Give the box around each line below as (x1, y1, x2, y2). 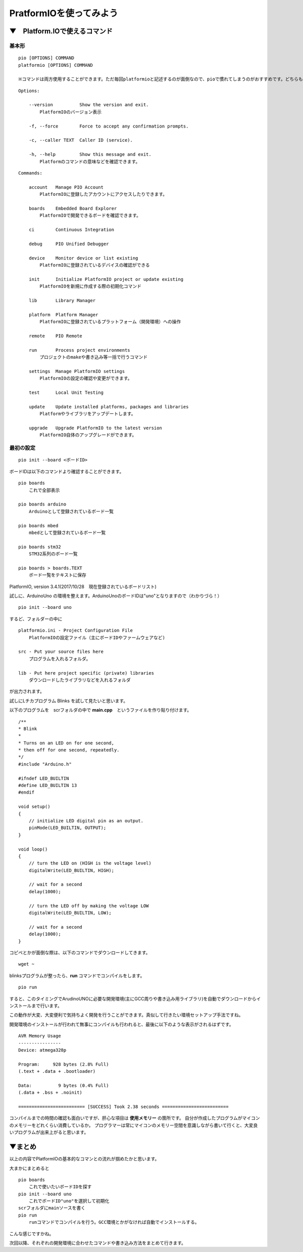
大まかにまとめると (9, 1165, 49, 1171)
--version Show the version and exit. (28, 102, 149, 108)
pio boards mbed (18, 523, 59, 528)
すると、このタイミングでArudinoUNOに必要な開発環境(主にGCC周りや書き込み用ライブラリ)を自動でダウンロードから (9, 995, 257, 1001)
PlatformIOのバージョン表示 (39, 109, 102, 115)
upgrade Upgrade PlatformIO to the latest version (28, 425, 163, 431)
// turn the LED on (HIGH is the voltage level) (28, 860, 151, 866)
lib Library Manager (28, 298, 96, 304)
